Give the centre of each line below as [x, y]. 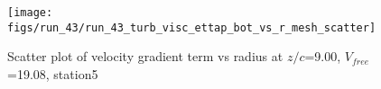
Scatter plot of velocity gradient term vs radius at [145, 56]
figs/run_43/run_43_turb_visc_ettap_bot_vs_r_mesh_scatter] [192, 27]
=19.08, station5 [53, 73]
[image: [30, 13]
